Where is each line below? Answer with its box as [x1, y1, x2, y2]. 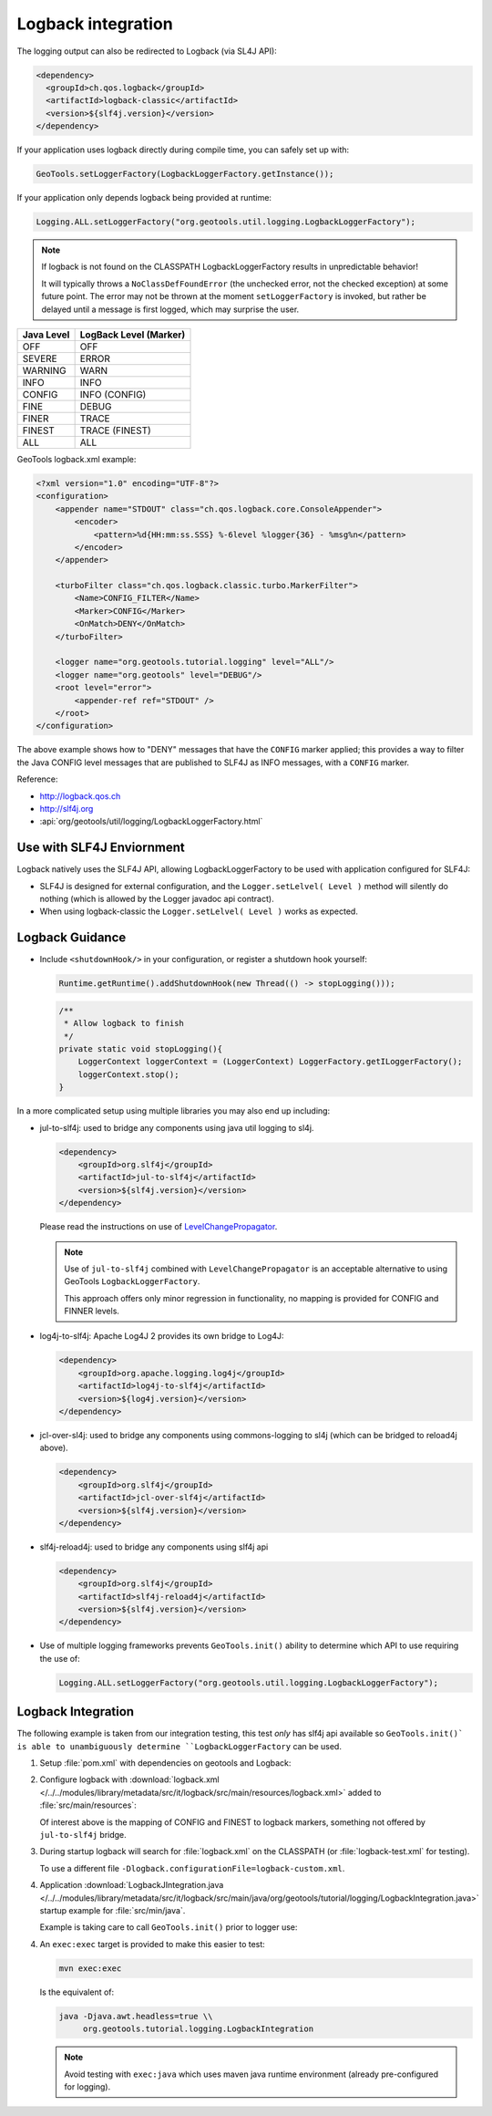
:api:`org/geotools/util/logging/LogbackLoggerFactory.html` [39, 816, 263, 827]
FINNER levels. [64, 1305, 120, 1317]
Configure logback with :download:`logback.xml [39, 1774, 220, 1785]
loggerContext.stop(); [77, 1069, 179, 1080]
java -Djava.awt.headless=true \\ [58, 2011, 213, 2021]
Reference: [16, 773, 58, 784]
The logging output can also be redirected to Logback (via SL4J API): [16, 46, 277, 57]
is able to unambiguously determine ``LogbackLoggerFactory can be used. [16, 1740, 342, 1751]
